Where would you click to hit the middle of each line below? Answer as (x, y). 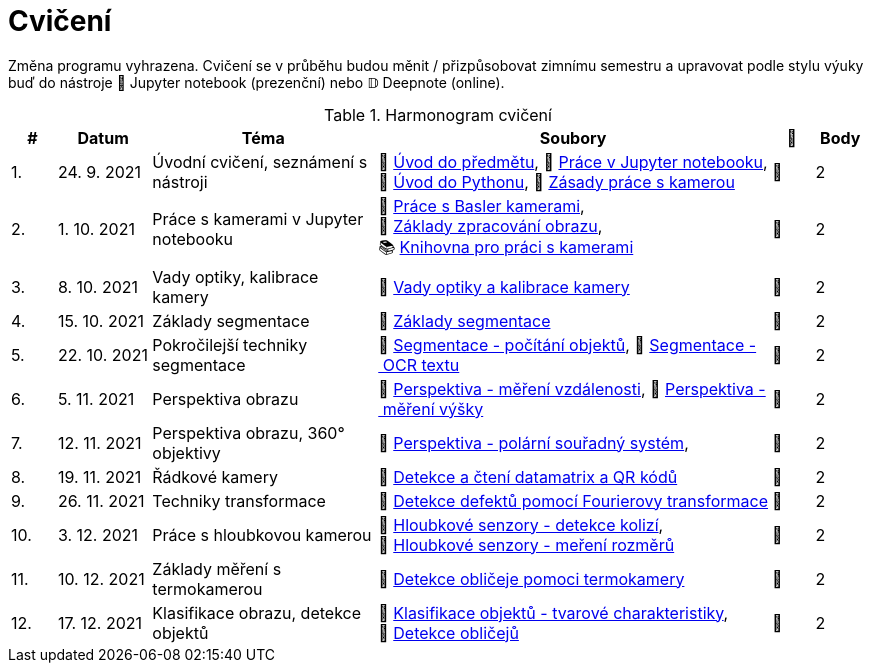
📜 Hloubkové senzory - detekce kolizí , (521, 524)
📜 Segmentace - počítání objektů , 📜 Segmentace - (567, 344)
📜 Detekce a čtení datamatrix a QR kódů (528, 476)
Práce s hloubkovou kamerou (262, 534)
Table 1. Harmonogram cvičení (438, 114)
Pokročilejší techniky (230, 344)
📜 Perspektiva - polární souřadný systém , (533, 442)
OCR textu (421, 364)
